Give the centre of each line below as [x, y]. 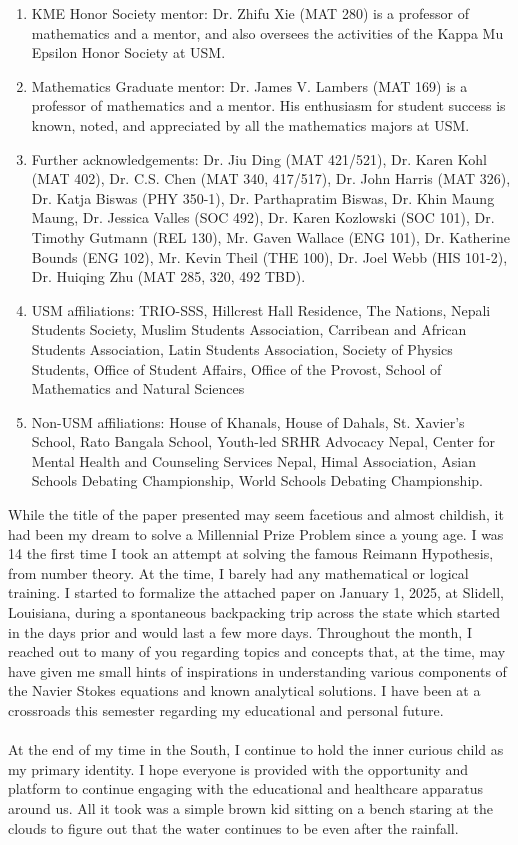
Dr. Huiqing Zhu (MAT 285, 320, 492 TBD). [168, 276]
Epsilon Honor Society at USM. [128, 52]
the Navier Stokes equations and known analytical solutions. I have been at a [244, 690]
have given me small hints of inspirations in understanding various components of [257, 670]
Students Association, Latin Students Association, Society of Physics [242, 348]
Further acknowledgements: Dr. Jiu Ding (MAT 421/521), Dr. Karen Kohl [259, 158]
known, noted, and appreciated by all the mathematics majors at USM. [250, 124]
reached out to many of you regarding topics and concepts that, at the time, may [257, 651]
